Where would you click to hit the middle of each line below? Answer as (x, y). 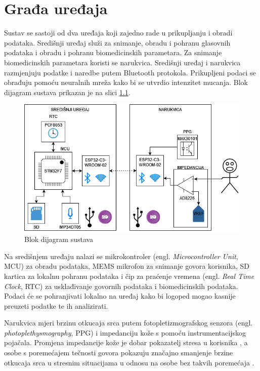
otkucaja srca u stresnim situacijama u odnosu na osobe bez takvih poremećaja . (129, 362)
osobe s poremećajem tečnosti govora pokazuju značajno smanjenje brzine (119, 353)
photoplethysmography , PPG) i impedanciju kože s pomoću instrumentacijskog (125, 332)
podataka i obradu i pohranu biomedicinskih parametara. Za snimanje (113, 52)
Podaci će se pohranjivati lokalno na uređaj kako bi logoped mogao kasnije (120, 296)
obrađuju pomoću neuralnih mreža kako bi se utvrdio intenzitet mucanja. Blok (126, 82)
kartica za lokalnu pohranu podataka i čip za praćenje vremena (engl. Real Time (129, 276)
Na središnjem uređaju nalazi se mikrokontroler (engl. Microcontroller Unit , (121, 256)
